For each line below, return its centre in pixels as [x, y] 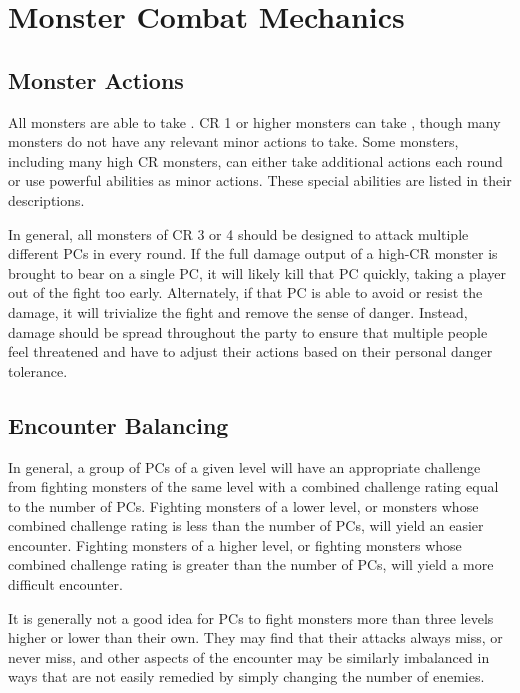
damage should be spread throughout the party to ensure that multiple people [248, 331]
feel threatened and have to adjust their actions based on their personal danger [250, 351]
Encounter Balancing [118, 424]
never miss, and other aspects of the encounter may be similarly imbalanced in [249, 656]
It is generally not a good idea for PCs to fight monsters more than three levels [251, 617]
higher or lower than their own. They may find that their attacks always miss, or [255, 637]
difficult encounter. [65, 584]
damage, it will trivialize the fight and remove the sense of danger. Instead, [238, 311]
